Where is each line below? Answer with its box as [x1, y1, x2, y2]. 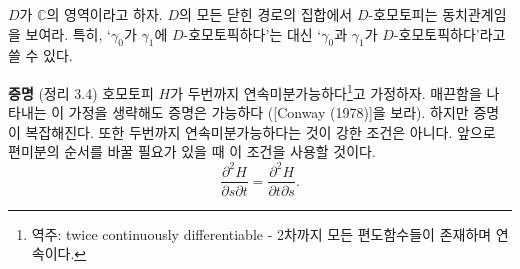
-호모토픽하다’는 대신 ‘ [183, 23, 322, 44]
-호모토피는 [368, 4, 438, 24]
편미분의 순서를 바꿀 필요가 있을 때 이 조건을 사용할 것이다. [8, 141, 376, 162]
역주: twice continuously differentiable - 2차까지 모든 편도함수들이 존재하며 [31, 223, 492, 244]
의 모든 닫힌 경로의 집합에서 [179, 4, 353, 24]
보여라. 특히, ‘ [25, 23, 111, 44]
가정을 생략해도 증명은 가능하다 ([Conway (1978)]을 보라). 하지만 [68, 102, 469, 123]
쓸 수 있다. [8, 45, 73, 66]
